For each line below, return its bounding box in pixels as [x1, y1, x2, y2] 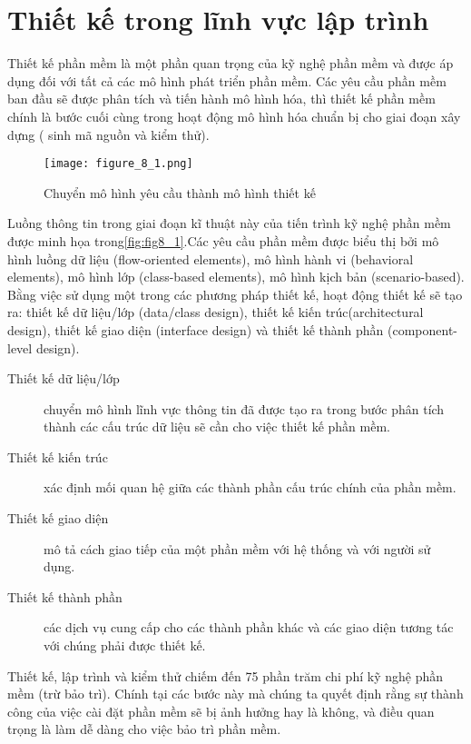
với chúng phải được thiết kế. [44, 636, 206, 655]
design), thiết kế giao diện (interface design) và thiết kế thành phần [7, 320, 384, 339]
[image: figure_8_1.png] [44, 157, 193, 171]
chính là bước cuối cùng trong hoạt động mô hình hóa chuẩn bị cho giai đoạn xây [7, 106, 461, 125]
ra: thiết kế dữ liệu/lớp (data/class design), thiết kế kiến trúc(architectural [7, 303, 424, 322]
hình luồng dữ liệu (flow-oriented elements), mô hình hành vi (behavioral [7, 249, 414, 268]
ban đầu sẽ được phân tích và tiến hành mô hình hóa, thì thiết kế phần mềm [7, 89, 436, 108]
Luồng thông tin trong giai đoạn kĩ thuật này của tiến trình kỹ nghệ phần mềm [7, 213, 451, 233]
